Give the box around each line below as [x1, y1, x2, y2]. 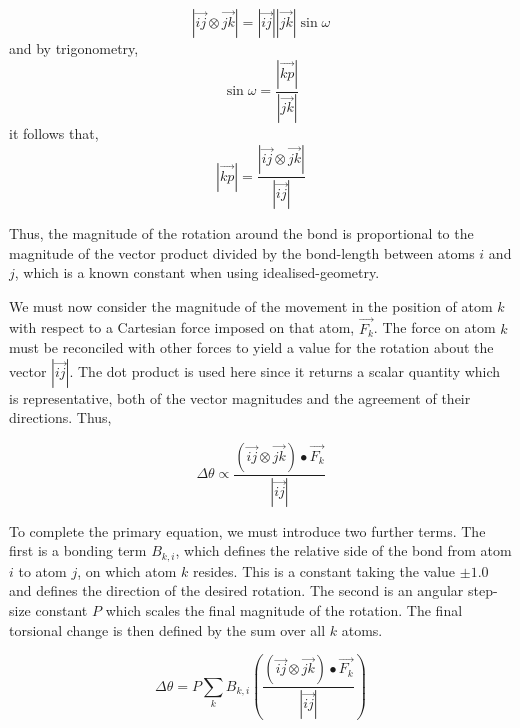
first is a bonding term [9, 540, 147, 561]
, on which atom [77, 560, 177, 581]
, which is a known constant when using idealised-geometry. [14, 262, 380, 283]
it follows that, [9, 123, 99, 144]
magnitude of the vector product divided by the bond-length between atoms [9, 242, 475, 263]
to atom [18, 560, 67, 581]
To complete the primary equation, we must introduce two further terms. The [9, 520, 486, 541]
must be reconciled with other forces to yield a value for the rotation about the [9, 337, 494, 358]
